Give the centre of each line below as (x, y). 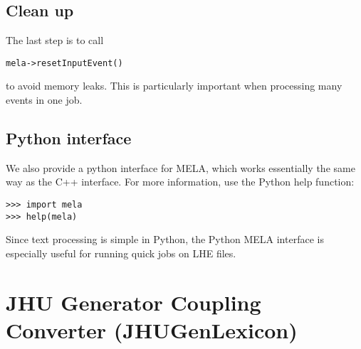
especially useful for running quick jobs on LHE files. (121, 253)
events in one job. (44, 100)
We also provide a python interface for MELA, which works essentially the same (180, 167)
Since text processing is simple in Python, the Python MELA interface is (165, 239)
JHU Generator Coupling (134, 302)
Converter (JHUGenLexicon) (152, 329)
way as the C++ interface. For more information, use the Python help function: (180, 182)
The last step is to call (55, 40)
